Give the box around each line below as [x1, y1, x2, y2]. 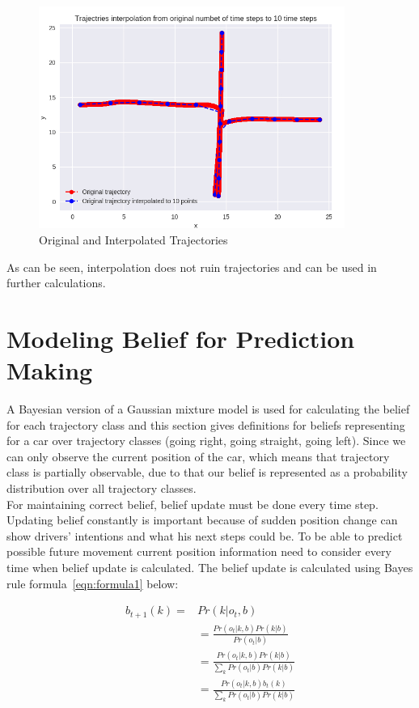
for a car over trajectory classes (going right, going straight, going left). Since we [6, 432, 406, 449]
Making [6, 354, 93, 387]
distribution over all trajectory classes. [6, 480, 197, 497]
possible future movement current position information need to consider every [6, 543, 391, 560]
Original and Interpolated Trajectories [39, 231, 228, 248]
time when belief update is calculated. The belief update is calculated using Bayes [6, 558, 413, 575]
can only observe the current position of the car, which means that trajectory [6, 447, 390, 464]
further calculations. [6, 274, 106, 291]
